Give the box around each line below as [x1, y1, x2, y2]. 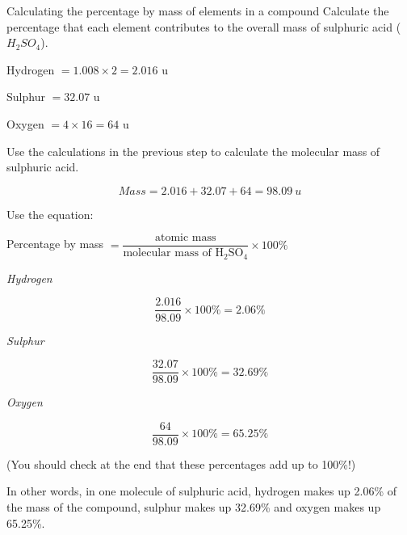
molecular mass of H [123, 247, 224, 259]
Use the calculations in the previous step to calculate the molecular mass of [6, 142, 380, 159]
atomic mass [154, 232, 216, 244]
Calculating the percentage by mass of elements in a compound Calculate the [6, 2, 389, 19]
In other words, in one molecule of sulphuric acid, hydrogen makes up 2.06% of [6, 482, 397, 499]
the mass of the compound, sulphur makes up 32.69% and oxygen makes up [6, 499, 381, 516]
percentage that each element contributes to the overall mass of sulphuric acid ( [6, 18, 401, 35]
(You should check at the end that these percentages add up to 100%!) [6, 455, 356, 472]
